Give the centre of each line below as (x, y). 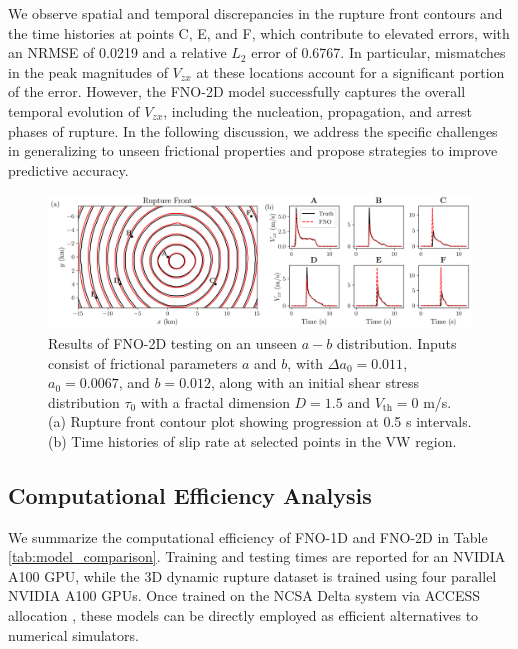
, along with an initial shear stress (315, 382)
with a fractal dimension (215, 401)
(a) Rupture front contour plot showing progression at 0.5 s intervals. (260, 421)
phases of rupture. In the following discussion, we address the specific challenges (253, 130)
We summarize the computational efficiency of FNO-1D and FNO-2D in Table (248, 536)
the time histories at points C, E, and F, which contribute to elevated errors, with (259, 32)
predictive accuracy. (68, 169)
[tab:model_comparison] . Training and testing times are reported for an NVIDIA (257, 556)
